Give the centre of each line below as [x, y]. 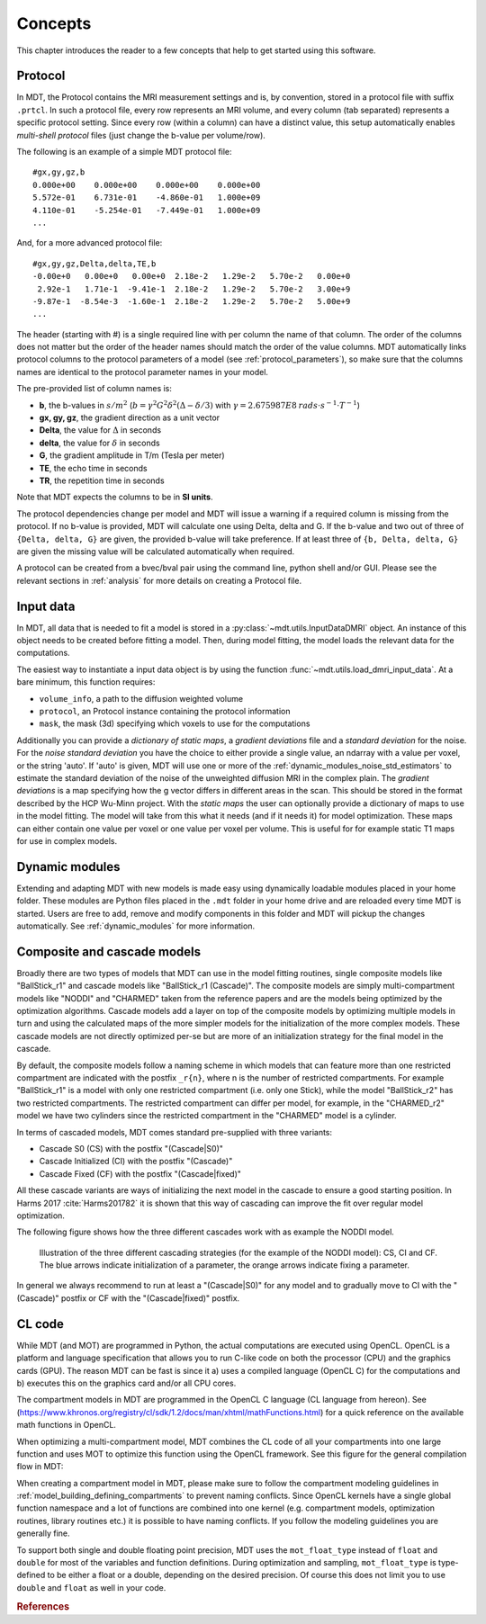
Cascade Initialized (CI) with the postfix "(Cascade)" [136, 1162]
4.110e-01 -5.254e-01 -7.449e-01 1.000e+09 [147, 210]
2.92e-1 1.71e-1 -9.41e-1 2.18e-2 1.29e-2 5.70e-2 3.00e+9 [194, 289]
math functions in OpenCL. [67, 1425]
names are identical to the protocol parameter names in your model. [143, 372]
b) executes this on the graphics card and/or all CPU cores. [126, 1383]
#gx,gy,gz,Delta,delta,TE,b [94, 264]
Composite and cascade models [109, 951]
